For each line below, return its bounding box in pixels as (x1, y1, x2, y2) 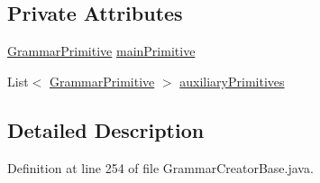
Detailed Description (7, 115, 205, 143)
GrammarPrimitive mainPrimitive (7, 41, 196, 60)
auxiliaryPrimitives (179, 71, 285, 90)
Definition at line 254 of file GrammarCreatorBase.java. (7, 158, 314, 177)
